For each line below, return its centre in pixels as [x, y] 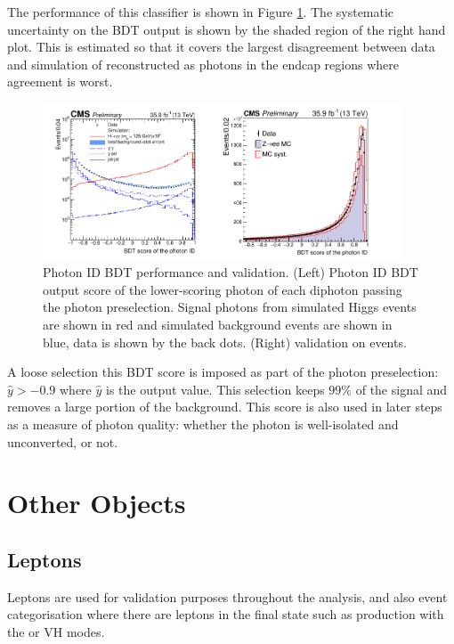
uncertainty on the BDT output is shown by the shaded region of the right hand [227, 29]
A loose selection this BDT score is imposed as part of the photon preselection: [223, 372]
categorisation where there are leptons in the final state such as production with [226, 614]
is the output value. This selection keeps [215, 389]
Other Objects [97, 503]
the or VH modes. [56, 631]
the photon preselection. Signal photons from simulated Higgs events [230, 307]
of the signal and [401, 389]
